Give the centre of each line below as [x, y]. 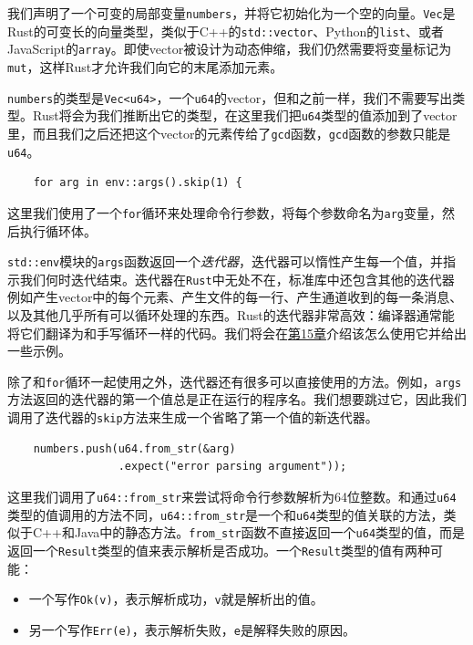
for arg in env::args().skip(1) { [138, 183]
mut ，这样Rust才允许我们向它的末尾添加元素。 [145, 66]
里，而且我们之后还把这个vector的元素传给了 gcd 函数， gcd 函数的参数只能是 [229, 133]
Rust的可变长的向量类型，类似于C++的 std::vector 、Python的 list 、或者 [226, 31]
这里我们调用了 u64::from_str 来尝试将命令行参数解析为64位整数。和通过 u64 [232, 496]
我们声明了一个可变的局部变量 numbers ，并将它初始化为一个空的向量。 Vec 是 [231, 13]
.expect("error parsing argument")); [232, 467]
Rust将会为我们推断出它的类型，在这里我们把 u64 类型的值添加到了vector [245, 115]
